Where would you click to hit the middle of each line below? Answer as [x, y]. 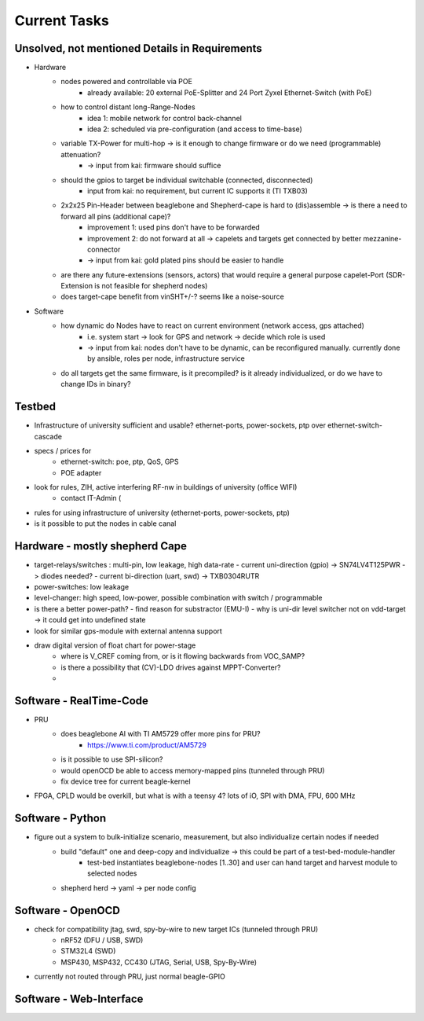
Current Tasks [62, 20]
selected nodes [112, 873]
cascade [48, 436]
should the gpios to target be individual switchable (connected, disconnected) [187, 180]
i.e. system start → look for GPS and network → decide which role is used [207, 336]
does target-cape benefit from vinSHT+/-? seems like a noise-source [172, 297]
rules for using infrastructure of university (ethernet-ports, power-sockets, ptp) [162, 512]
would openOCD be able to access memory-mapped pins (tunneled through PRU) [193, 770]
